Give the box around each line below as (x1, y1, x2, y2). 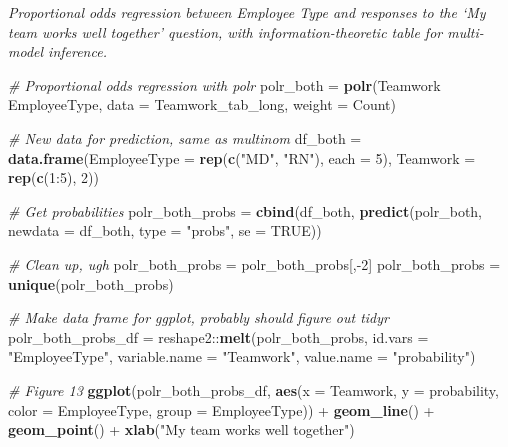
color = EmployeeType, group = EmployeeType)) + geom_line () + (8, 399, 435, 420)
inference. (48, 41, 107, 62)
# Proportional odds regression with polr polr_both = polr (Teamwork (8, 74, 441, 95)
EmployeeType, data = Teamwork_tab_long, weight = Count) (8, 94, 397, 115)
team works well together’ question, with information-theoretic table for (8, 21, 443, 42)
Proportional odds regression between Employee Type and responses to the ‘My (8, 2, 486, 22)
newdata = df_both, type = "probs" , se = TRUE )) (8, 220, 322, 241)
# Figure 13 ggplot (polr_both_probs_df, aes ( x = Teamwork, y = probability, (8, 379, 499, 400)
